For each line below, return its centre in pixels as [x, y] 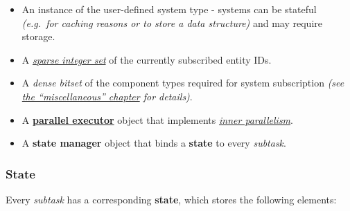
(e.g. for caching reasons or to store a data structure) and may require [172, 22]
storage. [38, 36]
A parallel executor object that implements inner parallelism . [157, 119]
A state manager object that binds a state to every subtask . [154, 143]
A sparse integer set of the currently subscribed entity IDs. [147, 59]
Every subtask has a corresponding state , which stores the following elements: [171, 199]
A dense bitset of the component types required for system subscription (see [183, 83]
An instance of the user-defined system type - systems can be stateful [169, 9]
